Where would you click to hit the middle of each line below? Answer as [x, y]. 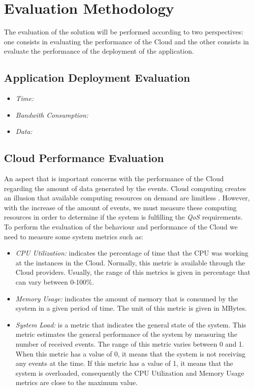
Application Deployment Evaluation [97, 78]
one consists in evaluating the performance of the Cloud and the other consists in [127, 41]
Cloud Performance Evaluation [84, 158]
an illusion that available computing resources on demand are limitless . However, [127, 198]
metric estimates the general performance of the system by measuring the [126, 334]
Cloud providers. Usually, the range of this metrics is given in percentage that [133, 272]
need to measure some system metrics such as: [74, 236]
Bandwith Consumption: [52, 114]
